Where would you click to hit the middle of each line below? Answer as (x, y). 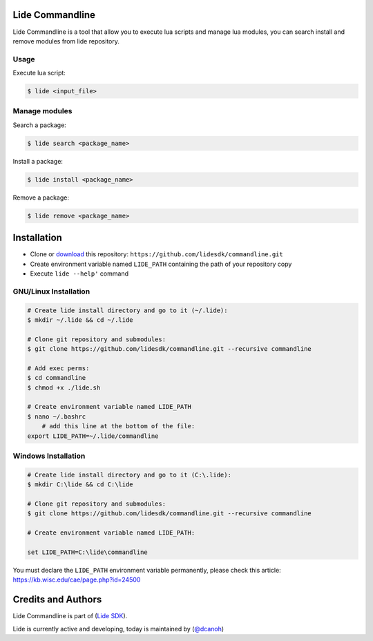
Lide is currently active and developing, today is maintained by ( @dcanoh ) (118, 629)
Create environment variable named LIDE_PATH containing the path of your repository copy (161, 264)
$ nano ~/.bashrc (57, 417)
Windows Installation (49, 456)
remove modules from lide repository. (66, 41)
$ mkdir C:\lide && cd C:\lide (80, 485)
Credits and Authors (57, 600)
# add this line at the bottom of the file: (118, 426)
